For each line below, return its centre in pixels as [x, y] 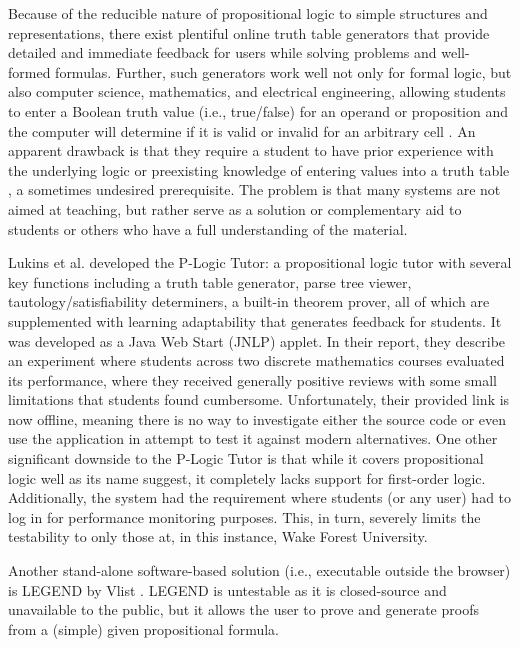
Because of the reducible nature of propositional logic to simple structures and [248, 13]
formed [29, 71]
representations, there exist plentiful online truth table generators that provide [249, 32]
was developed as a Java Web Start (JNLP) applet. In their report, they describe [257, 340]
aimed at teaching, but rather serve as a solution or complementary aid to [235, 208]
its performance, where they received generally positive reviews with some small [253, 379]
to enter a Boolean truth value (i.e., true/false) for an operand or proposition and [258, 110]
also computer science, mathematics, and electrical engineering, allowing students [257, 91]
